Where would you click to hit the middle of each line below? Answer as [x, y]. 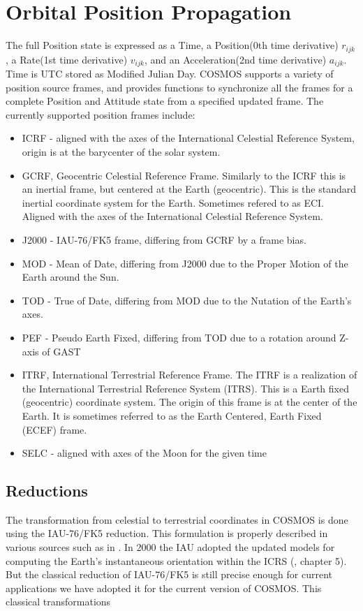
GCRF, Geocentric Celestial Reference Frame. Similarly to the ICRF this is [184, 175]
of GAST [61, 351]
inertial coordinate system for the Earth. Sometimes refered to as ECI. [173, 202]
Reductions [47, 491]
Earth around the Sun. [71, 277]
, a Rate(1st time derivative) [67, 59]
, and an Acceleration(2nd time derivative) [235, 59]
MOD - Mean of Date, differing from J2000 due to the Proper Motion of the [185, 263]
